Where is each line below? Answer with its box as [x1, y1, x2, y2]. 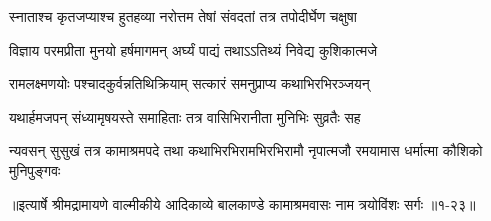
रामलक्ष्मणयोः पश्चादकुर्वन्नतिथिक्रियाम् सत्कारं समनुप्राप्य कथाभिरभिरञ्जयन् [9, 73, 370, 94]
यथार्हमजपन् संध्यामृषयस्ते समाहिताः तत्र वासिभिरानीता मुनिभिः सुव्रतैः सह [9, 106, 361, 127]
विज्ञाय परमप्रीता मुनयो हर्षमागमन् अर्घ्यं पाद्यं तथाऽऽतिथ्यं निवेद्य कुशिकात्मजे [9, 39, 377, 60]
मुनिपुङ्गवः [9, 159, 61, 180]
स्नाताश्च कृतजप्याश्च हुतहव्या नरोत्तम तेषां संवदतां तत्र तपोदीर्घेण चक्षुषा [9, 6, 357, 26]
